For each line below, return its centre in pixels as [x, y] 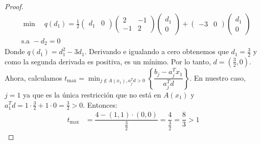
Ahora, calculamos [33, 77]
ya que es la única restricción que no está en [92, 94]
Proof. [14, 6]
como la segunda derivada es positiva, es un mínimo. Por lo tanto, [108, 61]
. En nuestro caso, [218, 77]
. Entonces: [100, 104]
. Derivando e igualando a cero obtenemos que [157, 51]
